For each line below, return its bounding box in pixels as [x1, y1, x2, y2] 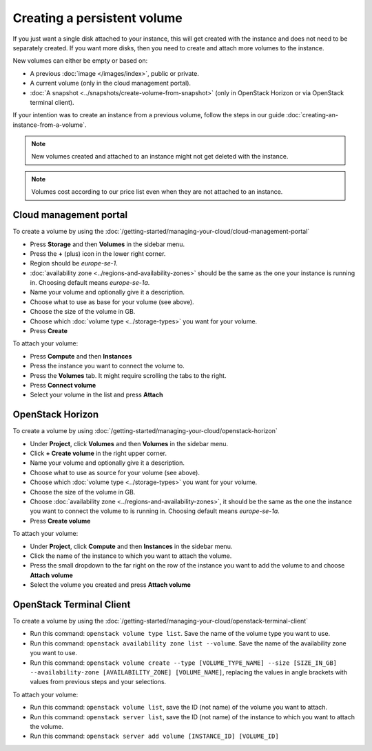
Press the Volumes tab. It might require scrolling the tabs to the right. [30, 371, 227, 379]
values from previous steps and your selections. [30, 678, 167, 686]
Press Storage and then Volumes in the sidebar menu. [30, 240, 185, 248]
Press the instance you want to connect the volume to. [30, 362, 185, 370]
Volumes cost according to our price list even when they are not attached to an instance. [31, 188, 283, 196]
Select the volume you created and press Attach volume [30, 581, 191, 589]
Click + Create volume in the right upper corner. [30, 449, 167, 458]
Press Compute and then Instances [30, 352, 132, 360]
